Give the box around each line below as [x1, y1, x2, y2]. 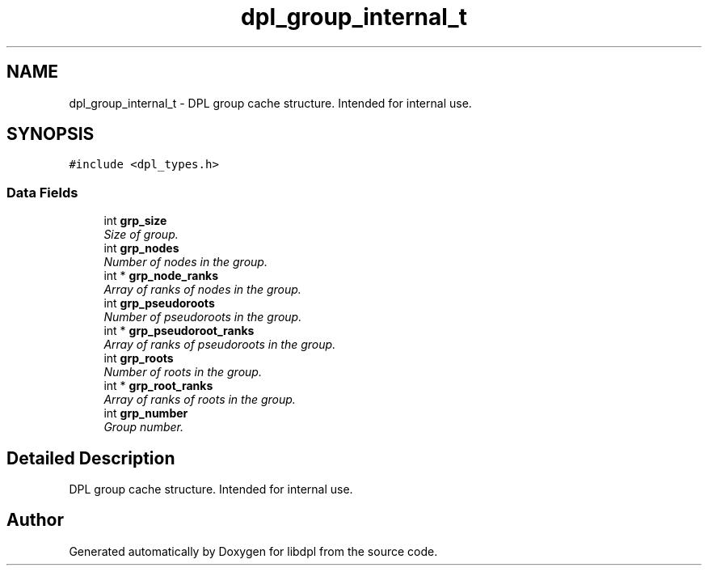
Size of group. [103, 227, 179, 242]
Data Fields [6, 184, 78, 201]
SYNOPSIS [6, 124, 95, 145]
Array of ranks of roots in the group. [103, 392, 296, 407]
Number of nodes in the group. [103, 255, 268, 269]
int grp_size [103, 214, 167, 228]
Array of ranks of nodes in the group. [103, 282, 301, 297]
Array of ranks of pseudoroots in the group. [103, 337, 336, 352]
